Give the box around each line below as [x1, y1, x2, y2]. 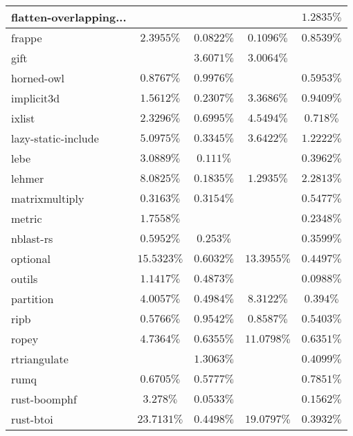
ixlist [11, 110, 35, 126]
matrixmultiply [11, 190, 84, 206]
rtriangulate [11, 351, 69, 367]
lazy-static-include [11, 130, 99, 146]
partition [11, 291, 54, 307]
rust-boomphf [11, 391, 77, 407]
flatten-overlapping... [11, 9, 127, 25]
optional [11, 251, 51, 266]
